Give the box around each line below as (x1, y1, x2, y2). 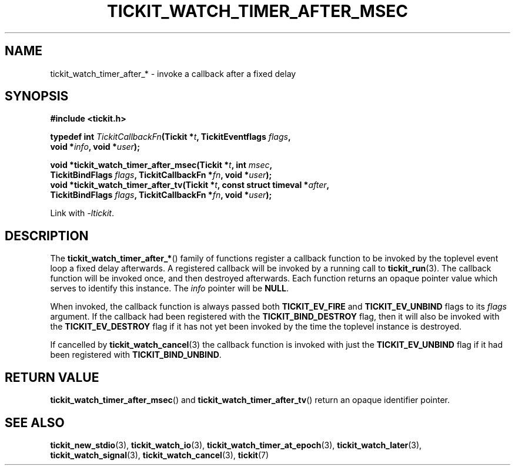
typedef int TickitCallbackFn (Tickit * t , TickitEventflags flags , (50, 132, 291, 142)
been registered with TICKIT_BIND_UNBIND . (50, 350, 222, 360)
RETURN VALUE (5, 370, 99, 385)
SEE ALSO (5, 415, 65, 430)
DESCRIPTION (5, 228, 89, 243)
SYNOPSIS (5, 89, 69, 104)
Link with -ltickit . (50, 208, 115, 219)
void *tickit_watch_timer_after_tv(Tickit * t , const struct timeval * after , (50, 180, 330, 190)
